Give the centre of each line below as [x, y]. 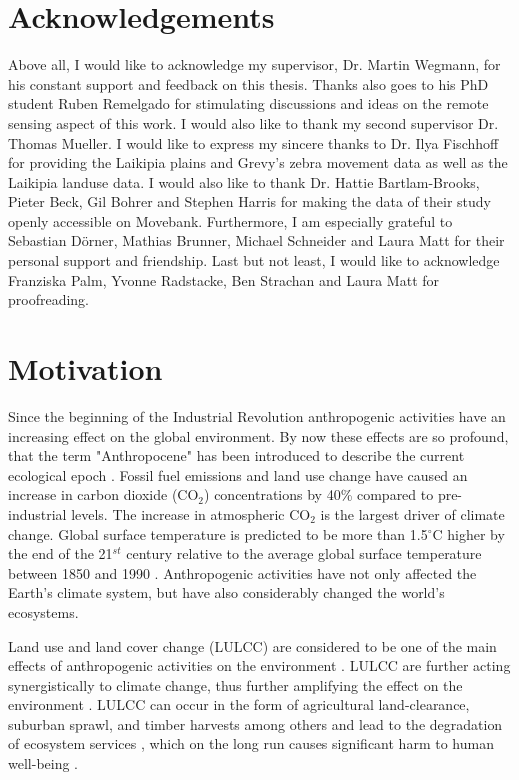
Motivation [85, 368]
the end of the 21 [60, 553]
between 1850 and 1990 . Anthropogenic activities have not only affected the [242, 572]
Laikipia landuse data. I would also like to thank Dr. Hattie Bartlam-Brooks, [244, 181]
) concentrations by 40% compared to [319, 494]
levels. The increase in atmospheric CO [191, 513]
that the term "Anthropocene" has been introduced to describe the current [236, 455]
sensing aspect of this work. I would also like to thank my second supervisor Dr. [253, 122]
